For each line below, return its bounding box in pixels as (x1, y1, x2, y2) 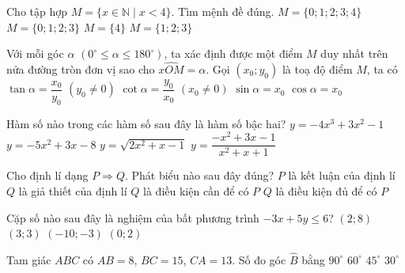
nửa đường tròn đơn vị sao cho (6, 61, 155, 77)
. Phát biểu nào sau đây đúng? (124, 167, 274, 184)
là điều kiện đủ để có (275, 182, 377, 199)
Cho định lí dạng (6, 167, 89, 184)
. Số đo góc (232, 251, 286, 267)
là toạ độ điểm (282, 61, 353, 77)
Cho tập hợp (6, 3, 68, 19)
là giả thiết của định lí (18, 182, 127, 199)
